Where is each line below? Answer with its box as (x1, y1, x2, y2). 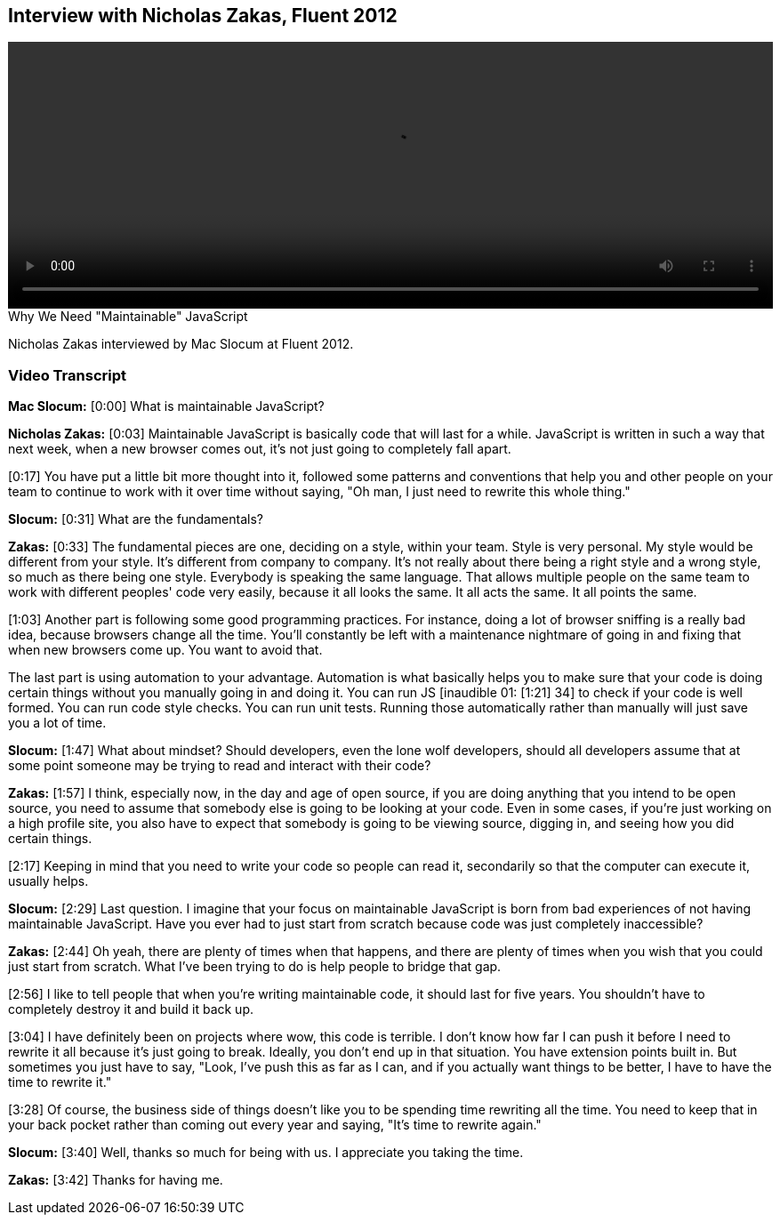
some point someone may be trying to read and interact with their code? (8, 758, 431, 774)
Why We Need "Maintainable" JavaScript (8, 309, 248, 325)
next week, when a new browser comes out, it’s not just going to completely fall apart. (8, 441, 511, 457)
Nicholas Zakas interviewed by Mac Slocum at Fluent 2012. (8, 336, 354, 352)
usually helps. (8, 873, 89, 889)
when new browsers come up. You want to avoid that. (8, 642, 323, 658)
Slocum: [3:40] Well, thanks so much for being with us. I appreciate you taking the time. (8, 1145, 524, 1161)
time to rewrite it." (8, 1074, 112, 1090)
